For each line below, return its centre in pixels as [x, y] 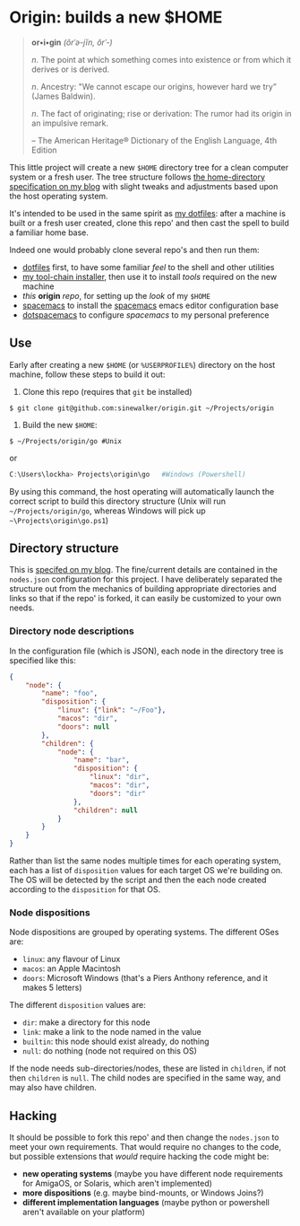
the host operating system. [59, 196]
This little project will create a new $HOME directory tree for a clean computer [149, 167]
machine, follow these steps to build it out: [87, 374]
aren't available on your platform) [84, 1212]
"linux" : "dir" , [120, 777]
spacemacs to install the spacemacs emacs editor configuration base [150, 305]
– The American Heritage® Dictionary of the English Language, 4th [154, 140]
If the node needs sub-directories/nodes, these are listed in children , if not [148, 1068]
